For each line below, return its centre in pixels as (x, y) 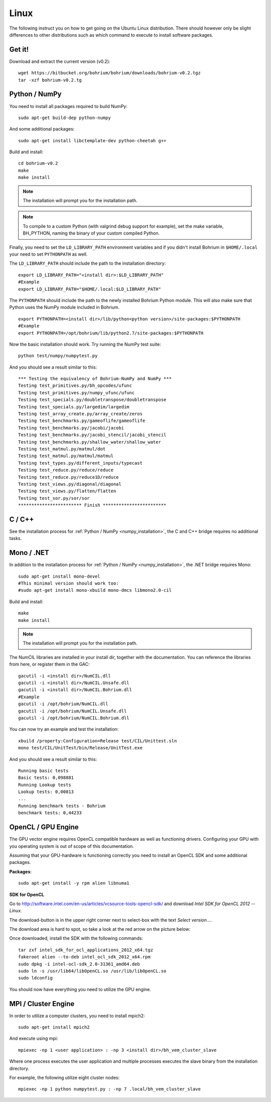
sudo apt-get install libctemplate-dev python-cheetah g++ (92, 140)
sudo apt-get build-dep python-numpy (65, 118)
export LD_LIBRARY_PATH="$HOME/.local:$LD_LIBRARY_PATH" (90, 289)
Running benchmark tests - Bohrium (62, 806)
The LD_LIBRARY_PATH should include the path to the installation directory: (88, 263)
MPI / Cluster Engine (42, 1004)
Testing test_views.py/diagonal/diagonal (70, 484)
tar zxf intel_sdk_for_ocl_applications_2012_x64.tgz (86, 950)
